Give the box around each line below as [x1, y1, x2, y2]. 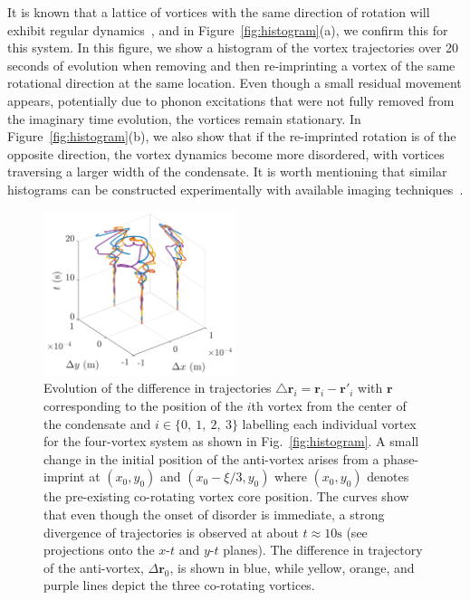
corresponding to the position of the [43, 395, 243, 414]
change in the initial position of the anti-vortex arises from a [43, 449, 379, 468]
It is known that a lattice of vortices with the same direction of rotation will [7, 3, 430, 21]
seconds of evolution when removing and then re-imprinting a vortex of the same [7, 55, 456, 74]
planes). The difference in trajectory [223, 540, 423, 559]
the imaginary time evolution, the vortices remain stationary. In [7, 109, 361, 128]
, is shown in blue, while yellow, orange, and [169, 557, 415, 576]
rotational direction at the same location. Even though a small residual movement [7, 73, 462, 92]
